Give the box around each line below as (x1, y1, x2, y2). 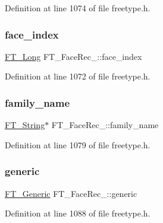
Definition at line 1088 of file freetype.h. (5, 207, 151, 219)
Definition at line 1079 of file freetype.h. (5, 138, 151, 151)
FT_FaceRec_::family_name (51, 119, 159, 131)
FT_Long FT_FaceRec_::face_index (5, 50, 142, 62)
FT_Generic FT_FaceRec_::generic (5, 187, 137, 199)
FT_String (5, 119, 45, 131)
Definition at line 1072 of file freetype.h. (5, 70, 151, 82)
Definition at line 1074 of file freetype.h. (5, 2, 151, 14)
